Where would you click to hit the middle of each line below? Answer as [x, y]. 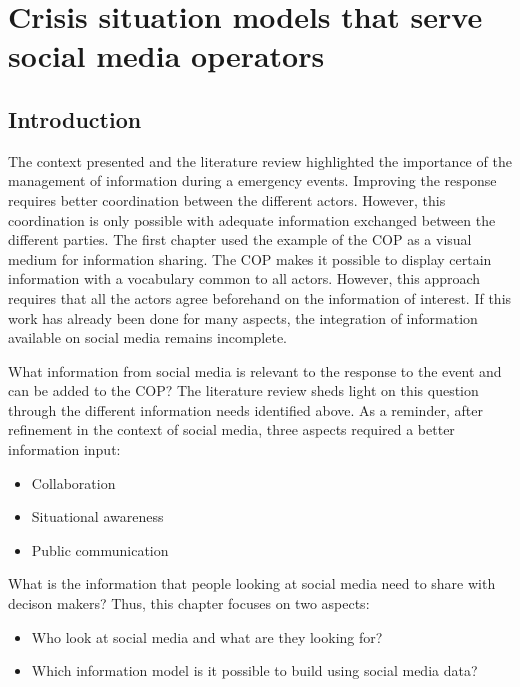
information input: [64, 449]
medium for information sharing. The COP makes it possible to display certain [250, 258]
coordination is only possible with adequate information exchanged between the [252, 219]
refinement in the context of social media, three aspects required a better [231, 429]
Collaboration [73, 482]
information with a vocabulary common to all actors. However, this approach [244, 278]
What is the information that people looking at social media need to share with [252, 583]
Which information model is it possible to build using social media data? [254, 670]
